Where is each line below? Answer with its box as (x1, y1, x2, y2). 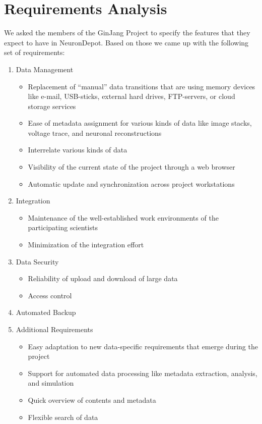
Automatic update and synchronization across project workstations (28, 178, 235, 189)
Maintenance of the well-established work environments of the (28, 212, 219, 223)
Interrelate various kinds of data (28, 144, 127, 155)
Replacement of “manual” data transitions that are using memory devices (28, 81, 255, 91)
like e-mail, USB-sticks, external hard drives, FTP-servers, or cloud (28, 91, 235, 101)
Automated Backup (16, 307, 76, 317)
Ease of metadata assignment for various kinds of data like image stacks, (28, 118, 252, 128)
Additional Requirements (16, 324, 93, 334)
